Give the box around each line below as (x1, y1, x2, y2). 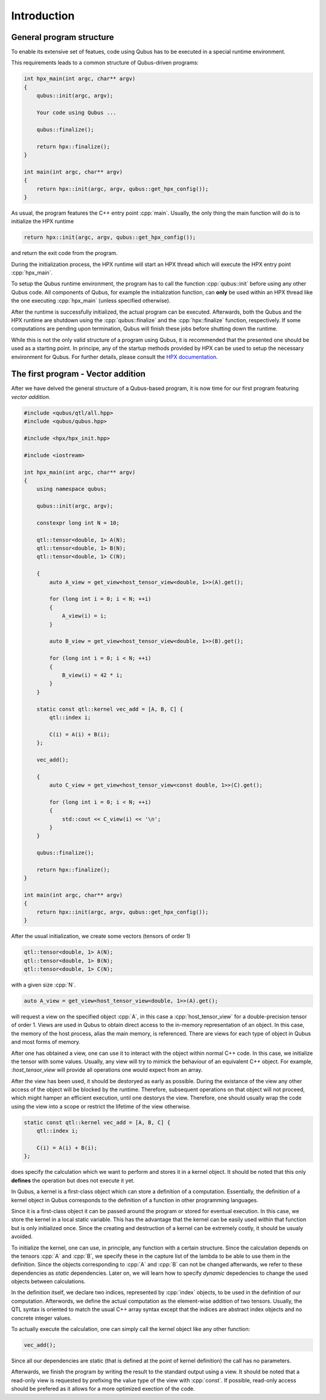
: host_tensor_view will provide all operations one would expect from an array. (11, 1066, 203, 1074)
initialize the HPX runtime (11, 218, 74, 225)
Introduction (11, 9, 75, 22)
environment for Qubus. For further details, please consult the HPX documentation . (11, 353, 218, 360)
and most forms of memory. (11, 1039, 81, 1046)
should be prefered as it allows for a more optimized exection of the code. (11, 1385, 196, 1393)
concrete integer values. (11, 1314, 72, 1321)
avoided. (11, 1233, 33, 1240)
